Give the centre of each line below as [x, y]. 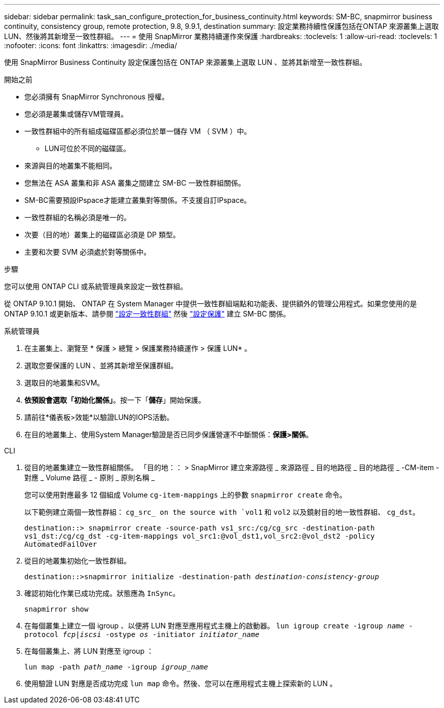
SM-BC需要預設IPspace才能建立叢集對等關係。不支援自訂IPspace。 [138, 200]
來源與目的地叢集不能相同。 [70, 166]
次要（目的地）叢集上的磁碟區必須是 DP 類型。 [102, 235]
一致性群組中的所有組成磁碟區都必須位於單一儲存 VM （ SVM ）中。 [138, 131]
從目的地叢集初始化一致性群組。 [78, 561]
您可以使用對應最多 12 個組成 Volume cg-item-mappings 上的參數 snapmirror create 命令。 [186, 495]
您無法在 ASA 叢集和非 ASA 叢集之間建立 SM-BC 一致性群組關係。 [135, 183]
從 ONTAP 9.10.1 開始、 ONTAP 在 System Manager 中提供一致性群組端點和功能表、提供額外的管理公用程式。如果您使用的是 [211, 304]
